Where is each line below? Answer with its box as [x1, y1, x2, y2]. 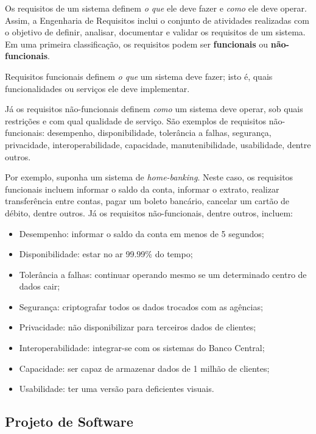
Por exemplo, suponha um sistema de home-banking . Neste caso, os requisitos [5, 171, 293, 183]
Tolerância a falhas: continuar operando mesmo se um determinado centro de [19, 268, 307, 280]
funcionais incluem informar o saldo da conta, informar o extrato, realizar [5, 182, 279, 195]
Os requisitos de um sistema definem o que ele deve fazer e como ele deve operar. [5, 2, 307, 14]
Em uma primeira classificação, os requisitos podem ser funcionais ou [5, 37, 269, 50]
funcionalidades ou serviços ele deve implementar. [5, 82, 190, 94]
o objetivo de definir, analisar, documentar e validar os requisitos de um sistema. [5, 26, 306, 38]
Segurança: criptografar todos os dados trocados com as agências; [19, 300, 263, 313]
